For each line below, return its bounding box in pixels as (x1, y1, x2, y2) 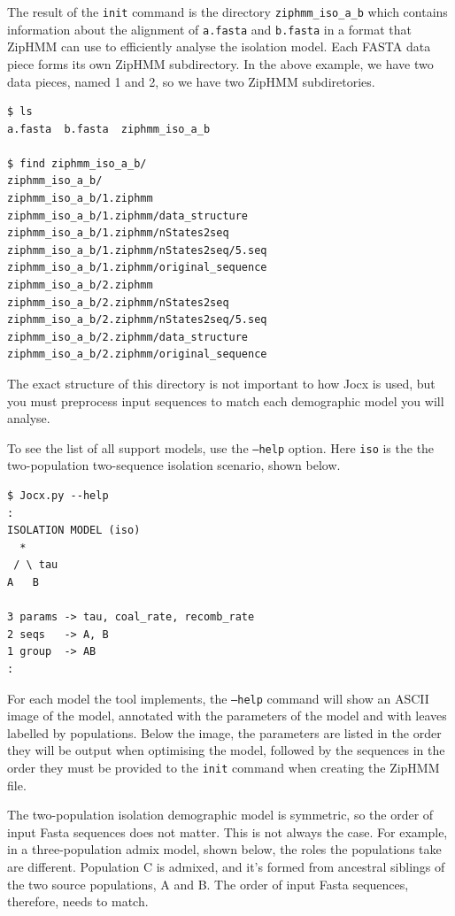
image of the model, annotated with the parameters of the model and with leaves (7, 706, 447, 725)
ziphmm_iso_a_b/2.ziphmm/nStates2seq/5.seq (7, 313, 267, 327)
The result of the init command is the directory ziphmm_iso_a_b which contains (7, 3, 448, 20)
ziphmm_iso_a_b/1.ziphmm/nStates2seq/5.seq (7, 243, 267, 257)
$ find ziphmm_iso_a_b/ (7, 157, 147, 170)
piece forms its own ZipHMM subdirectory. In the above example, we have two (7, 54, 434, 73)
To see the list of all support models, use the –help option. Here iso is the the (7, 438, 435, 457)
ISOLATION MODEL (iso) (7, 524, 141, 537)
